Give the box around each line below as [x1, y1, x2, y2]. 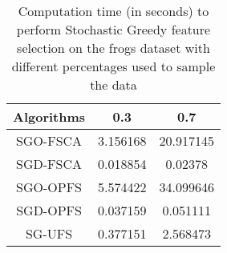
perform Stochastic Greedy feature [16, 20, 211, 38]
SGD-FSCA [16, 155, 82, 173]
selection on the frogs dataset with [17, 38, 210, 57]
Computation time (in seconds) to [18, 2, 209, 20]
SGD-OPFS [16, 201, 82, 219]
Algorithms [13, 107, 86, 126]
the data [90, 75, 137, 94]
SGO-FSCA [15, 131, 83, 150]
